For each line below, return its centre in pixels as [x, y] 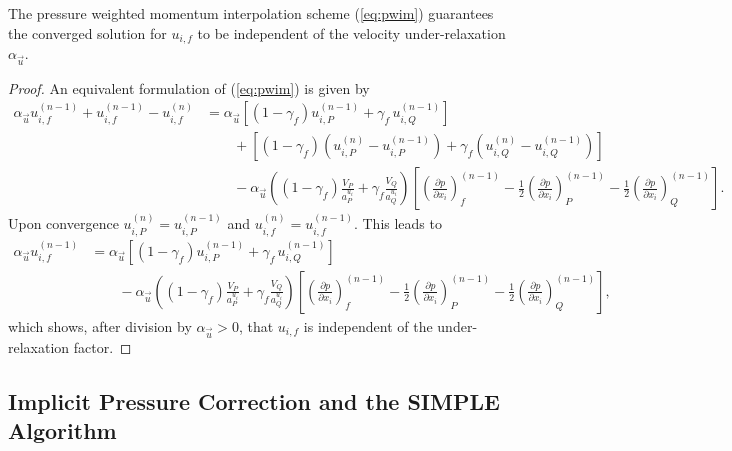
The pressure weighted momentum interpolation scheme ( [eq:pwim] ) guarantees [251, 13]
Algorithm [62, 429]
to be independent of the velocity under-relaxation [351, 32]
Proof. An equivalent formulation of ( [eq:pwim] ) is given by [189, 87]
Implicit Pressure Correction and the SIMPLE [254, 400]
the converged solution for [87, 32]
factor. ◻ [102, 346]
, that [256, 325]
